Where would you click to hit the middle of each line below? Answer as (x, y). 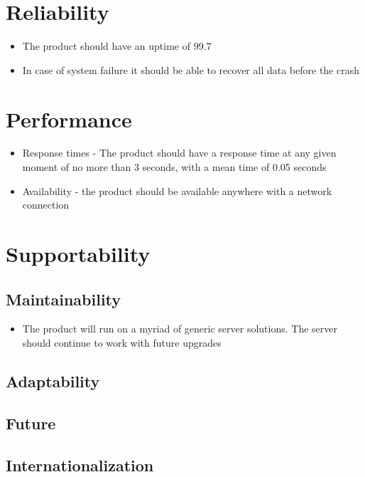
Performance (69, 119)
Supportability (78, 253)
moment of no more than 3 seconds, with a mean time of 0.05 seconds (174, 167)
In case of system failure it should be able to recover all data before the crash (191, 69)
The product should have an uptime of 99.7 (117, 46)
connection (46, 205)
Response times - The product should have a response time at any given (179, 153)
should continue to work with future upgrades (122, 342)
